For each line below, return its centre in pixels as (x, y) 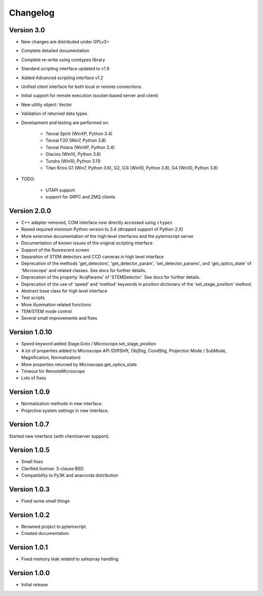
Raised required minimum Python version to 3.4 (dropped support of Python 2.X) (102, 229)
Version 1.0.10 (31, 332)
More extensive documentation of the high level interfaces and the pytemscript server (107, 236)
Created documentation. (46, 533)
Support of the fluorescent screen (55, 250)
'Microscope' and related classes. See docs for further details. (84, 270)
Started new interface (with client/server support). (59, 436)
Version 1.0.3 (29, 489)
